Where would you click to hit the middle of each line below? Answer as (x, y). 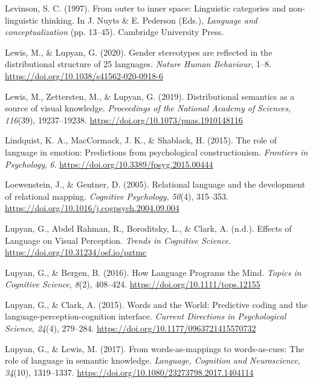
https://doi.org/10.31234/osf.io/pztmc (76, 252)
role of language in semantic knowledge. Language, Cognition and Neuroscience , (153, 360)
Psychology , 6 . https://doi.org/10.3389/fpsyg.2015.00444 (109, 164)
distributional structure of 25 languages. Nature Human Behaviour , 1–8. (138, 64)
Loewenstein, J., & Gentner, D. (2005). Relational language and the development (155, 184)
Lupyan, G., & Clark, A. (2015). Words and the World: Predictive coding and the (156, 304)
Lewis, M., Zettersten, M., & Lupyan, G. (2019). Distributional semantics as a (150, 96)
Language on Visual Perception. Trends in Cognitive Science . (118, 240)
